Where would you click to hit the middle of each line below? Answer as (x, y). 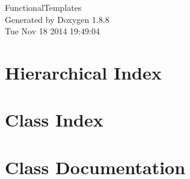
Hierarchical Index (83, 72)
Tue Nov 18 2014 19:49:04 (52, 31)
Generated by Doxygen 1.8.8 (57, 19)
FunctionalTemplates (43, 7)
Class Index (54, 120)
